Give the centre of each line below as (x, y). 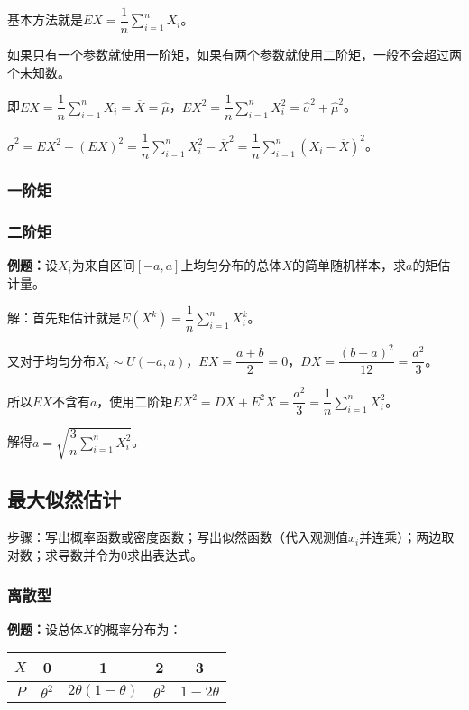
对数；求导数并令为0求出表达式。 (105, 554)
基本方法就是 (45, 19)
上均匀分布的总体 (231, 265)
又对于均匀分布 (51, 360)
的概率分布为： (138, 628)
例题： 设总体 (45, 628)
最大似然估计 (64, 499)
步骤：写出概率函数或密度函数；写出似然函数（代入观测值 (178, 537)
